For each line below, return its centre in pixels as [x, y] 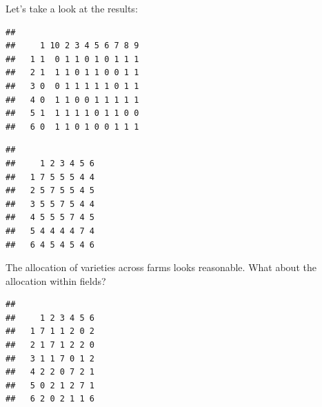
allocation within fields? [56, 280]
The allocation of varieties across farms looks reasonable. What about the [161, 267]
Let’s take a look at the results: [72, 8]
